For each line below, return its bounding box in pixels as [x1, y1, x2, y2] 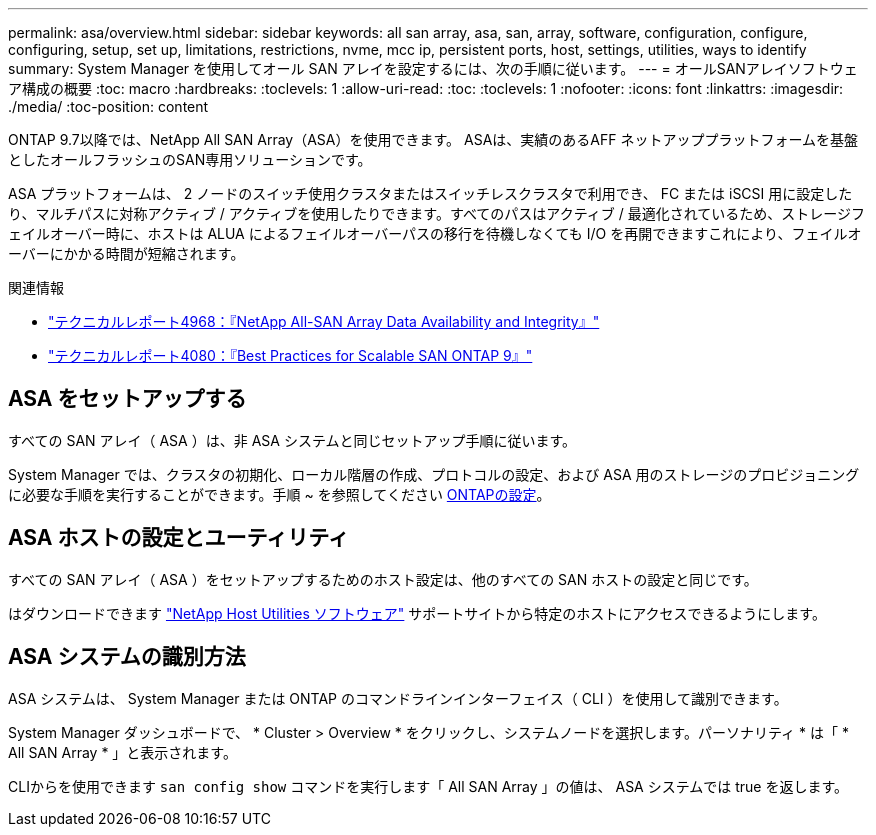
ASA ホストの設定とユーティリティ [8, 525, 349, 551]
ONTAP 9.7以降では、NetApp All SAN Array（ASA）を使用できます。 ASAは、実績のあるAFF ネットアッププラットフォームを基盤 [8, 131, 859, 148]
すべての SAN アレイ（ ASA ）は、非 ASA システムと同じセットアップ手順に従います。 [8, 431, 577, 449]
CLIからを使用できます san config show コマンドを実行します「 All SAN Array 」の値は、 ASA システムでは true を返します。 [8, 777, 849, 795]
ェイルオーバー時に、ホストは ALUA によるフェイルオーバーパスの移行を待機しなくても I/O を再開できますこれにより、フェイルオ [8, 225, 862, 242]
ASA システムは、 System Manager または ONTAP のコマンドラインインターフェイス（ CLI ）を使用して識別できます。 [8, 689, 788, 707]
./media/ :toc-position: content [8, 98, 209, 115]
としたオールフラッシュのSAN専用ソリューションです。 [8, 151, 372, 168]
